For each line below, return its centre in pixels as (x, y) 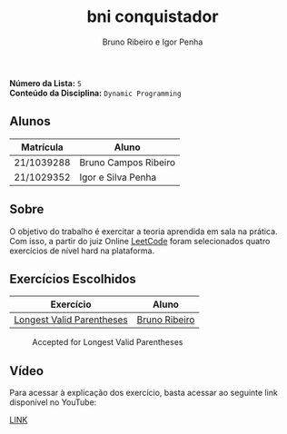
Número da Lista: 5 (45, 83)
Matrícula (42, 147)
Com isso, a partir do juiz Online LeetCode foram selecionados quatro (140, 241)
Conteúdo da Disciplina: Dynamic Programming (95, 93)
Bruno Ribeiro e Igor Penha (153, 42)
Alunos (30, 121)
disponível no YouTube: (53, 402)
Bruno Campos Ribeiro (127, 163)
